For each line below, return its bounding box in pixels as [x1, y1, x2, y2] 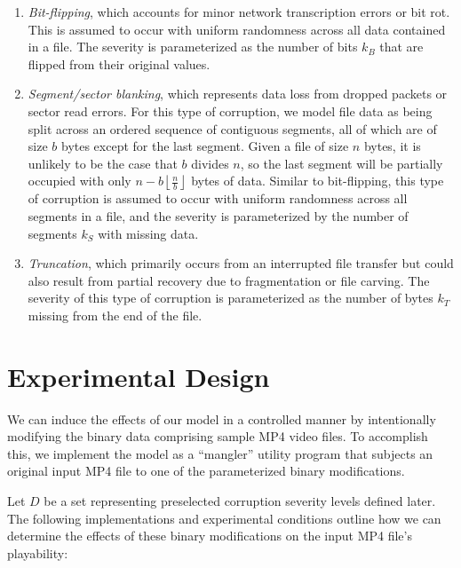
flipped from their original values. [28, 54, 211, 73]
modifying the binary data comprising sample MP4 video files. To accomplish [7, 427, 428, 446]
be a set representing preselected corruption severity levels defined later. [44, 492, 436, 509]
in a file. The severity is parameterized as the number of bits [28, 37, 358, 56]
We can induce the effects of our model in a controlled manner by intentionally [7, 409, 436, 428]
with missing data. [98, 224, 199, 242]
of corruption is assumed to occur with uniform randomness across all [28, 189, 408, 208]
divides [191, 154, 229, 172]
